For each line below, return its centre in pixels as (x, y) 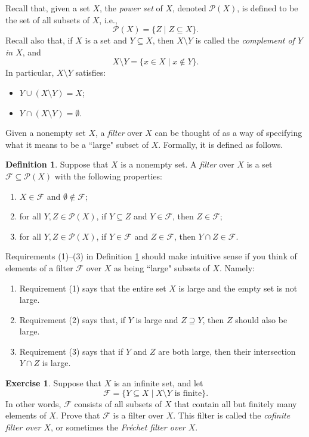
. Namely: (237, 267)
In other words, (33, 403)
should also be (261, 319)
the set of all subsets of (48, 19)
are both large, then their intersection (227, 351)
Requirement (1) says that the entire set (93, 288)
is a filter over (138, 415)
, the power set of (131, 8)
